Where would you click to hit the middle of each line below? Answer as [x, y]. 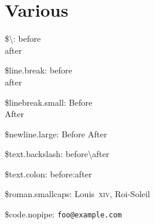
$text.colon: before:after [48, 174]
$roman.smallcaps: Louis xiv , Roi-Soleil [77, 194]
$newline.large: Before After [56, 134]
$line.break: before [39, 70]
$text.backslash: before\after [57, 154]
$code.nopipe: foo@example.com [63, 214]
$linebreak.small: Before [49, 102]
